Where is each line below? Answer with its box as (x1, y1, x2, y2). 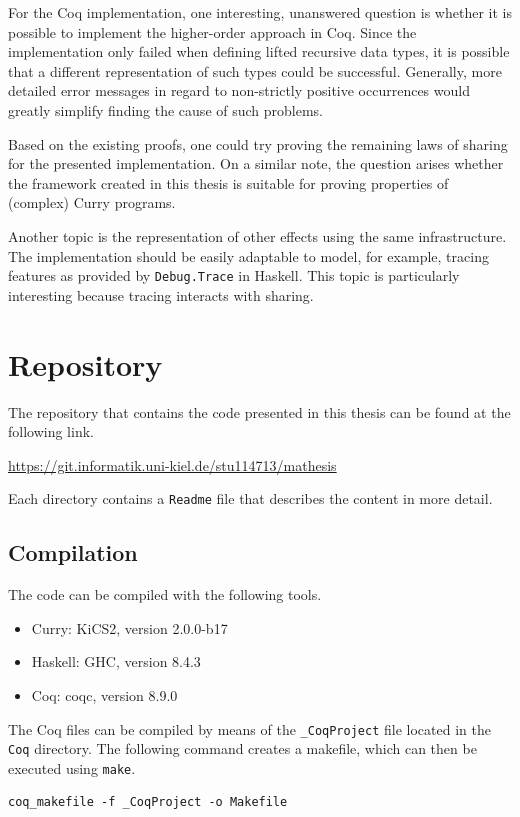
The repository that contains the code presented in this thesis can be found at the (8, 401, 511, 422)
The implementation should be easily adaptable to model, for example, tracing (8, 245, 489, 266)
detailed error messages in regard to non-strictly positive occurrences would (8, 80, 470, 101)
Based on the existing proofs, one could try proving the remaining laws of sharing (8, 133, 508, 154)
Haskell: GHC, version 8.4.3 (31, 651, 201, 672)
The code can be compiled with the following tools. (8, 584, 322, 605)
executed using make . (8, 757, 136, 778)
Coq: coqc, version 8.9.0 (31, 684, 178, 705)
